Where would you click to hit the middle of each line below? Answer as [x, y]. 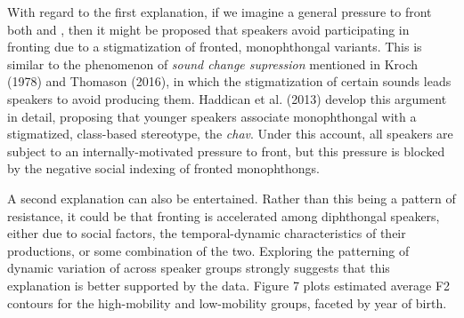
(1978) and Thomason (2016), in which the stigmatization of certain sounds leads [229, 81]
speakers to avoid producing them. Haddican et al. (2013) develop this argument [227, 98]
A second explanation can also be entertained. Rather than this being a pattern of [232, 198]
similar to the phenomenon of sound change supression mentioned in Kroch [213, 64]
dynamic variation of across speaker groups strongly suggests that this [199, 268]
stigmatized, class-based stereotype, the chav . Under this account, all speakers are [230, 134]
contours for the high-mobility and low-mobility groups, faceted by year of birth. [227, 302]
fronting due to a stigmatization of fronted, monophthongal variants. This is [215, 47]
